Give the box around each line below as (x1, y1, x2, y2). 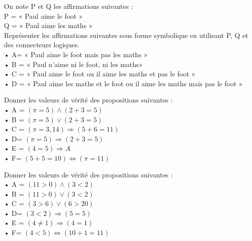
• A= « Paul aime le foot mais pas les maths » (4, 49, 148, 59)
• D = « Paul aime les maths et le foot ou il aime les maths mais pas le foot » (4, 78, 243, 88)
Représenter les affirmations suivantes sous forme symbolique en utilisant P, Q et (4, 30, 249, 40)
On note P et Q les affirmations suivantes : (4, 1, 133, 11)
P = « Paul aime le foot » (4, 10, 83, 21)
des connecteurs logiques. (4, 39, 80, 50)
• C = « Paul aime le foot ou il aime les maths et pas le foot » (4, 69, 196, 79)
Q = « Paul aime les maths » (4, 20, 93, 31)
